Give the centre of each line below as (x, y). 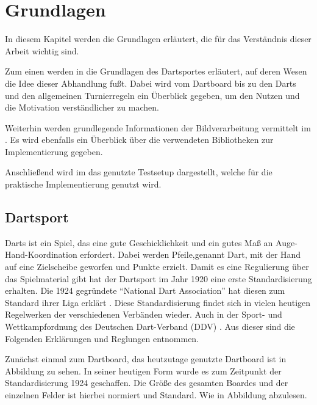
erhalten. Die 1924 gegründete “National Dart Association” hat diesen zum (145, 290)
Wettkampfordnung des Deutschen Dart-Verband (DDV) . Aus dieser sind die (150, 327)
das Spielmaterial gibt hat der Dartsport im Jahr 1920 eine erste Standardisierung (158, 278)
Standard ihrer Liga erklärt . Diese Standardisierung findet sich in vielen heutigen (158, 302)
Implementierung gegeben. (54, 151)
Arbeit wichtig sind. (42, 50)
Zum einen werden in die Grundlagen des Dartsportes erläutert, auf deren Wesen (156, 71)
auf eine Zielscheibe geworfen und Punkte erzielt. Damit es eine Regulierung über (157, 267)
